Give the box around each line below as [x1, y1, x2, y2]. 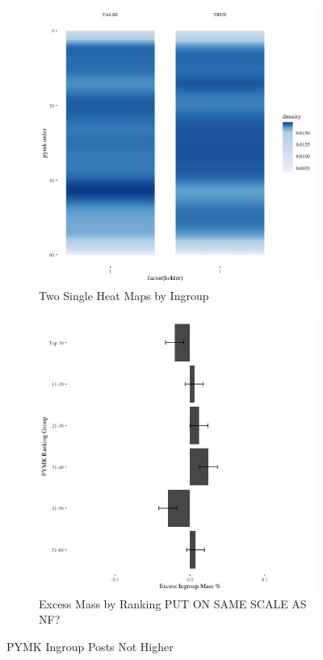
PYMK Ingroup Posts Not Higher [6, 637, 174, 654]
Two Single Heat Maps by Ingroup [39, 286, 209, 303]
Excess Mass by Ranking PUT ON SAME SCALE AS [39, 595, 307, 612]
